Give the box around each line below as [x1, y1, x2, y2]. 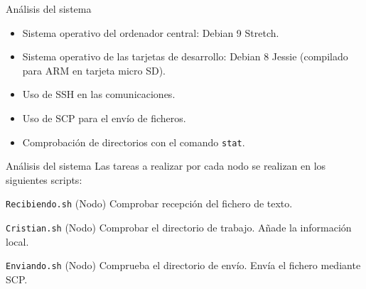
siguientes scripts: [6, 172, 82, 187]
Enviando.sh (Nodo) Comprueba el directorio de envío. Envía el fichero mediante [6, 258, 361, 273]
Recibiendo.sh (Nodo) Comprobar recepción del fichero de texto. [6, 196, 293, 211]
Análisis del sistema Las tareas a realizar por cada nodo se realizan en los [6, 158, 326, 173]
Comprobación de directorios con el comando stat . [22, 134, 245, 149]
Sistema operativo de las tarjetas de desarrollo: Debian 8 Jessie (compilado [22, 49, 348, 64]
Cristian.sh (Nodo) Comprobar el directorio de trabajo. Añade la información [6, 220, 352, 235]
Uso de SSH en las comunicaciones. [22, 87, 176, 102]
